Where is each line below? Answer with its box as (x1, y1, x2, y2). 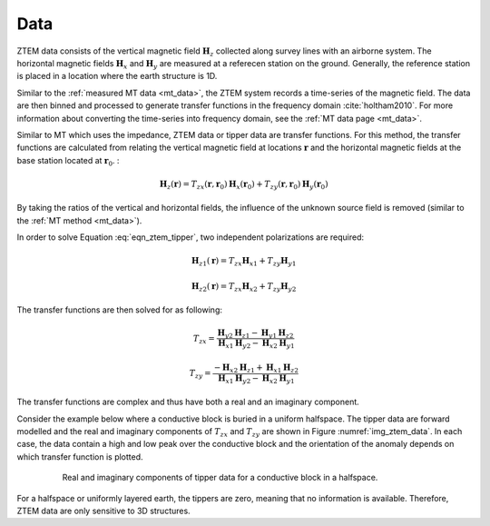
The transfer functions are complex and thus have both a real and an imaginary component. (16, 396, 360, 408)
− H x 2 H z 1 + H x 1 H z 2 (213, 362, 299, 374)
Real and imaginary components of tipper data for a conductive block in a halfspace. (62, 472, 378, 483)
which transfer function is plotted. (16, 451, 144, 462)
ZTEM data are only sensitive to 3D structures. (16, 505, 191, 516)
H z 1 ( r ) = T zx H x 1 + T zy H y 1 (191, 255, 297, 268)
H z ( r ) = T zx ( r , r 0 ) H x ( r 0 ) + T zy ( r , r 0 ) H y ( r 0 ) (159, 178, 328, 191)
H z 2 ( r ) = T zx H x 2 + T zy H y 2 (191, 281, 297, 293)
